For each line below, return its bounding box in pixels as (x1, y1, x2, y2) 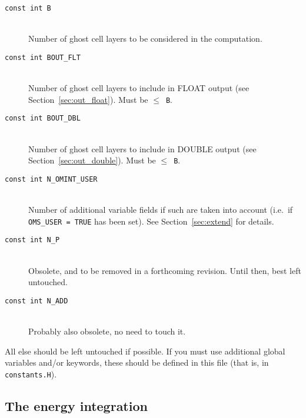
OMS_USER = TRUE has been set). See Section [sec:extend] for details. (28, 215, 274, 227)
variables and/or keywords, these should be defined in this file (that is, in (5, 356, 269, 369)
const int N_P (5, 236, 60, 245)
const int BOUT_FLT (5, 53, 81, 62)
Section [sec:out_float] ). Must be (28, 93, 148, 105)
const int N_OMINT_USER (5, 175, 98, 183)
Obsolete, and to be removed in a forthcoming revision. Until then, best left (28, 264, 301, 276)
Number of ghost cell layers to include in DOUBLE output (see (28, 142, 257, 155)
